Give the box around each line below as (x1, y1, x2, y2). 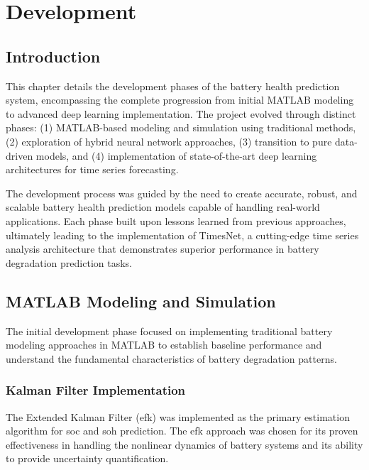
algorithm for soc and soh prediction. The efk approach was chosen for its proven (6, 423, 358, 438)
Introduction (6, 45, 101, 67)
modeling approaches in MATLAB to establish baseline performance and (6, 337, 322, 352)
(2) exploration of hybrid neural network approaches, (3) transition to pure (6, 133, 332, 148)
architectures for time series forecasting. (6, 162, 179, 177)
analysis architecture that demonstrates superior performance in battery (6, 241, 319, 256)
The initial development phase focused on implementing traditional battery (6, 323, 333, 338)
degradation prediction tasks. (6, 255, 132, 270)
